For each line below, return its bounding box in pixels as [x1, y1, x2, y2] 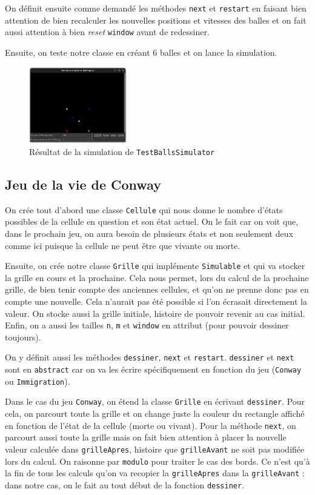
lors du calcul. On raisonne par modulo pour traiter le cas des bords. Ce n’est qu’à [5, 454, 310, 467]
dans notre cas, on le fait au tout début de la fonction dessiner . [5, 478, 245, 491]
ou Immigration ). [5, 374, 70, 387]
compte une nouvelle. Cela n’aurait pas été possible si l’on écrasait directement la [5, 295, 308, 308]
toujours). [5, 330, 41, 343]
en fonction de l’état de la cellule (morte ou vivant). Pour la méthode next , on [5, 419, 296, 431]
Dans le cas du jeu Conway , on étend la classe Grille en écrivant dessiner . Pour [5, 395, 305, 408]
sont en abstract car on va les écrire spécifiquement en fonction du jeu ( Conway [5, 363, 302, 376]
